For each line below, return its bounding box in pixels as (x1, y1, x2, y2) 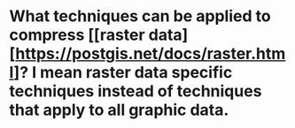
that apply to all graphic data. (9, 100, 229, 120)
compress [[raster (9, 25, 145, 45)
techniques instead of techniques (9, 81, 262, 102)
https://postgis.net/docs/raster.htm (15, 44, 286, 64)
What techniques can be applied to (9, 6, 272, 26)
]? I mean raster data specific (13, 63, 233, 83)
